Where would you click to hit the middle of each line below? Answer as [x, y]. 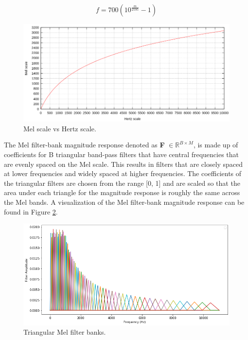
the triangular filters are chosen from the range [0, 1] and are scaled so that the [122, 183]
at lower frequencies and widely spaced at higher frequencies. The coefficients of [123, 173]
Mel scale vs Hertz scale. [60, 128]
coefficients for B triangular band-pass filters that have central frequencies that [122, 154]
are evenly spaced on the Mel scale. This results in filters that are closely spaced [124, 164]
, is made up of [216, 145]
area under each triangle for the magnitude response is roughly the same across [122, 192]
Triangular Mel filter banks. [65, 332]
